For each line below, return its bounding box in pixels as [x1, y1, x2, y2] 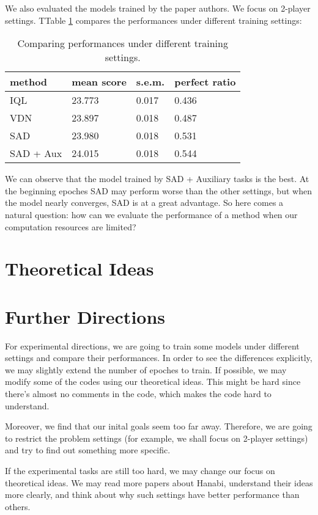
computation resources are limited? [5, 220, 136, 233]
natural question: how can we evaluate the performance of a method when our [5, 208, 298, 221]
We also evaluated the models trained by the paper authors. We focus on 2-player [5, 2, 311, 14]
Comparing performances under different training [17, 36, 228, 51]
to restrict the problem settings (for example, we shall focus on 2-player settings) [5, 431, 308, 444]
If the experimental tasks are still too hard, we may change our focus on [5, 464, 275, 477]
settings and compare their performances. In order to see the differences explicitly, [5, 351, 312, 364]
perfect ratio [174, 75, 236, 89]
